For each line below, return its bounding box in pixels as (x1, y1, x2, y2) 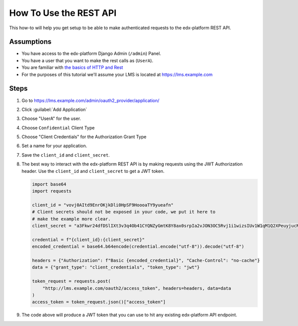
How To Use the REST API (9, 7, 117, 18)
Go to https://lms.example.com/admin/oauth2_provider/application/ (21, 97, 159, 104)
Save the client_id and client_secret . (21, 152, 110, 158)
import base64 (32, 181, 67, 187)
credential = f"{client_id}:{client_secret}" (32, 237, 145, 242)
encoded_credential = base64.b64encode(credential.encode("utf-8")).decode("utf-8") (32, 244, 244, 250)
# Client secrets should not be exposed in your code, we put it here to (32, 209, 216, 215)
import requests (32, 188, 72, 194)
